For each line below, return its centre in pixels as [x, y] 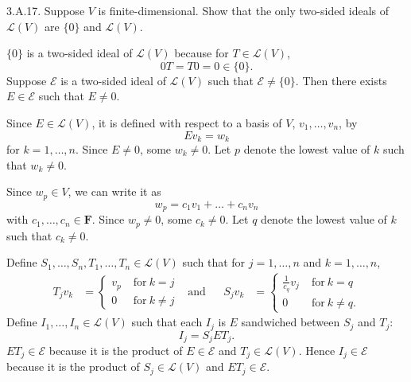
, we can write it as [114, 191]
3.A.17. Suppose [46, 10]
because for [202, 53]
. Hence [317, 350]
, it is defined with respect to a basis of [187, 122]
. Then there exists [341, 80]
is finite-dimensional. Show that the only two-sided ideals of [244, 10]
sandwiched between [291, 322]
